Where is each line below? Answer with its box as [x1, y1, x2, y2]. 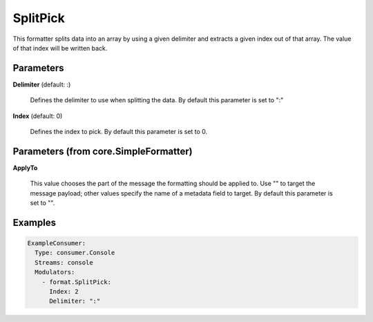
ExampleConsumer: [27, 239, 86, 247]
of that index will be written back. [12, 44, 108, 52]
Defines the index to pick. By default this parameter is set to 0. [30, 128, 208, 136]
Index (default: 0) [12, 111, 63, 120]
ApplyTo [12, 163, 38, 172]
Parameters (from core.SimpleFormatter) [12, 145, 193, 157]
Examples [12, 216, 57, 228]
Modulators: [35, 268, 75, 276]
